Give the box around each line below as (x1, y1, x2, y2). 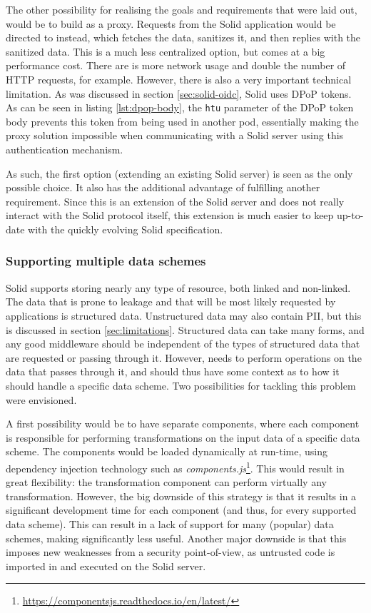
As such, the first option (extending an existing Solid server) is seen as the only (6, 166, 353, 181)
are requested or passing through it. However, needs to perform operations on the (6, 350, 362, 365)
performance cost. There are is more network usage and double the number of (6, 58, 346, 73)
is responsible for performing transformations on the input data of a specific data (6, 430, 360, 445)
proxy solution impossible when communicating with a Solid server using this (6, 128, 344, 143)
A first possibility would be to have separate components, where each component (6, 416, 360, 431)
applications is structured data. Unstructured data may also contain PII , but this (6, 308, 362, 323)
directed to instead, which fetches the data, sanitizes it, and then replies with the (6, 30, 361, 45)
